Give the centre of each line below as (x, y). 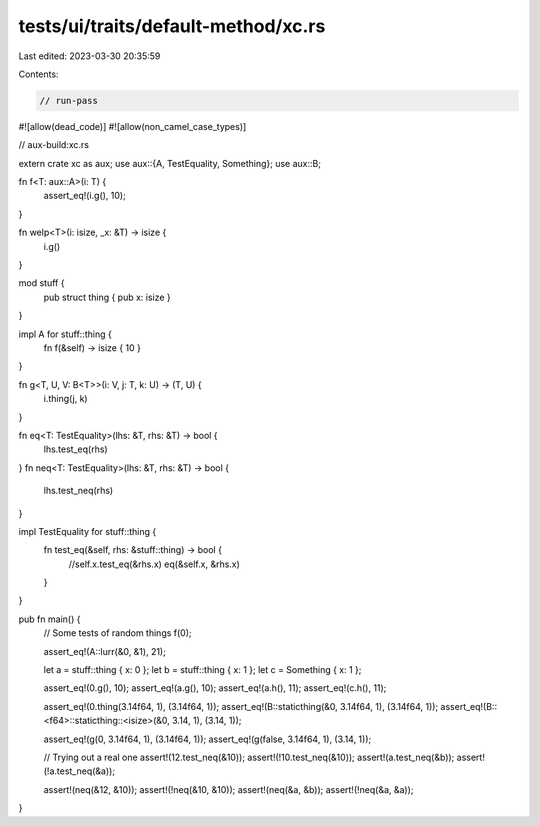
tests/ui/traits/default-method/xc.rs (172, 26)
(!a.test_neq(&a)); (79, 771)
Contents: (38, 74)
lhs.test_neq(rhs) (78, 491)
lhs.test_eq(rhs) (76, 449)
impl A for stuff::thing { (65, 334)
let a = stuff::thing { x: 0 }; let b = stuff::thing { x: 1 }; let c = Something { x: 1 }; (202, 670)
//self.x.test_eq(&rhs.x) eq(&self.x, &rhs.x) (154, 564)
